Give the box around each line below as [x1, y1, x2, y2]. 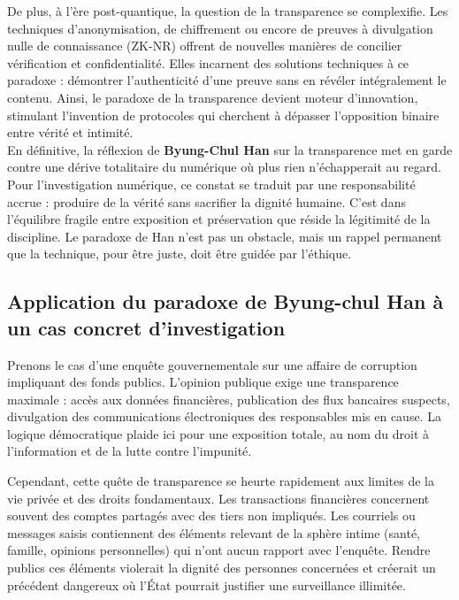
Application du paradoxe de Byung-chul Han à [7, 288, 444, 315]
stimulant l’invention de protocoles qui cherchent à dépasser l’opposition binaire [7, 105, 440, 124]
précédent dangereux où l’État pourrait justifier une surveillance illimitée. [7, 575, 406, 594]
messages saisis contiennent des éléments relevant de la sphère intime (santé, [7, 523, 421, 542]
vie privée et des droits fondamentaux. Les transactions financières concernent [7, 488, 430, 507]
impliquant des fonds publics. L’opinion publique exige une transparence [7, 373, 399, 391]
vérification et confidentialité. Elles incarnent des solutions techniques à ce [7, 53, 409, 72]
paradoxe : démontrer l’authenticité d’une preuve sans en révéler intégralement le [7, 71, 447, 89]
